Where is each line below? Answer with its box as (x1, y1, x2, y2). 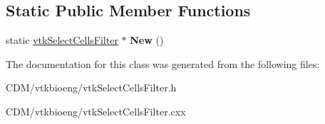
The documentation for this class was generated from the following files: (6, 56, 320, 71)
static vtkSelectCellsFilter (6, 33, 118, 47)
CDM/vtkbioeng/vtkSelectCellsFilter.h (6, 80, 177, 95)
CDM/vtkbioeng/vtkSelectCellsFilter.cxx (6, 103, 186, 118)
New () (130, 33, 164, 47)
